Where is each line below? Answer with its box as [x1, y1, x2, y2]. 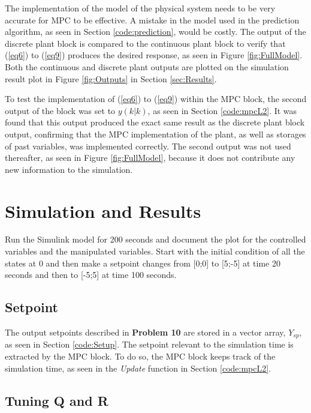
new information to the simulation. [5, 163, 133, 175]
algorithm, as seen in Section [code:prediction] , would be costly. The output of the [5, 25, 306, 38]
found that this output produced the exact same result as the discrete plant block [5, 116, 305, 128]
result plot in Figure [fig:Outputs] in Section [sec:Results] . [5, 72, 217, 85]
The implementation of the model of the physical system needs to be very [5, 2, 276, 14]
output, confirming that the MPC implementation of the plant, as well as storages [5, 127, 306, 140]
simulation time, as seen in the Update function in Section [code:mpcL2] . [5, 361, 271, 374]
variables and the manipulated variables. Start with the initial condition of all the [5, 245, 305, 258]
